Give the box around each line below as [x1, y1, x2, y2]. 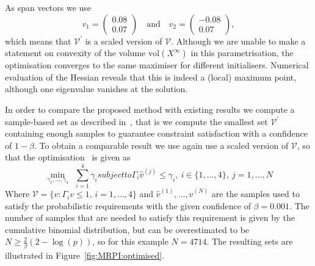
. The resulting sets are [206, 235, 293, 248]
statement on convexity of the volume [5, 46, 146, 59]
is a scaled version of [85, 34, 162, 47]
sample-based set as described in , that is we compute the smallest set [5, 115, 268, 128]
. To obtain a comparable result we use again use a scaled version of [34, 138, 289, 151]
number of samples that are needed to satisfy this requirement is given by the [5, 211, 295, 224]
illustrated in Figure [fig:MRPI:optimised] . [5, 248, 165, 261]
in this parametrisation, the [190, 46, 294, 59]
